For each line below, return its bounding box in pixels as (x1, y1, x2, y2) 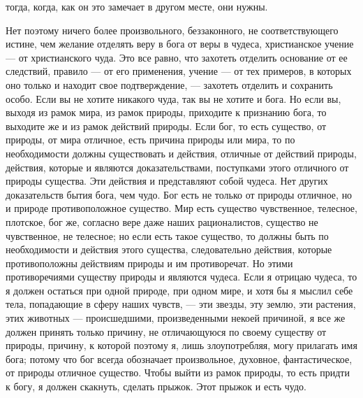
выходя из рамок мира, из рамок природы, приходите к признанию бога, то (6, 105, 327, 120)
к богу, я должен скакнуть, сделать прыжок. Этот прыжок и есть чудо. (6, 379, 306, 394)
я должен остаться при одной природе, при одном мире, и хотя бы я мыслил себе (6, 283, 353, 297)
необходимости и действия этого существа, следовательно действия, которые (6, 242, 332, 257)
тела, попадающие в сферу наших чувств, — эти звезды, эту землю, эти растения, (6, 297, 356, 311)
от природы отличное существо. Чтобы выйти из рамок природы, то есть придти (6, 365, 350, 380)
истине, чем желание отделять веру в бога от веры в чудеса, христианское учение (6, 36, 354, 51)
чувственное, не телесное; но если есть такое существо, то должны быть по (6, 228, 329, 243)
